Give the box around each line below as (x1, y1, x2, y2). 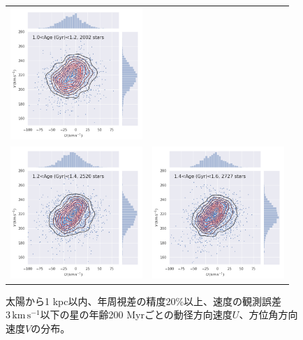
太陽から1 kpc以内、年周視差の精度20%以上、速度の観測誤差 (6, 293, 282, 308)
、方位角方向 (239, 307, 298, 322)
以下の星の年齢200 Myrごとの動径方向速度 (40, 307, 232, 322)
